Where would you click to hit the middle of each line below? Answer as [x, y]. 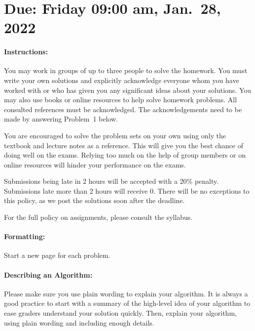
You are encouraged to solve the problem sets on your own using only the [115, 135]
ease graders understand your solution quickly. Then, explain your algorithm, [120, 313]
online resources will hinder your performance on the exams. [95, 164]
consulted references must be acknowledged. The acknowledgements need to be [123, 109]
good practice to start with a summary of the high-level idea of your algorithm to [127, 303]
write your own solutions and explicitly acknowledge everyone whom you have [122, 80]
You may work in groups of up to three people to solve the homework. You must [126, 70]
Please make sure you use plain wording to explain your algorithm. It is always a [126, 293]
